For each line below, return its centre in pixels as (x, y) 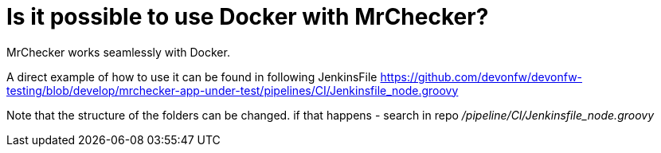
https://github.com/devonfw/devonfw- (481, 76)
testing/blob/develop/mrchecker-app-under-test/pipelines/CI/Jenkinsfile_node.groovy (233, 90)
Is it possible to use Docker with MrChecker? (248, 17)
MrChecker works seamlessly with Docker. (118, 52)
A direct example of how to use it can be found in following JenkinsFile (192, 76)
